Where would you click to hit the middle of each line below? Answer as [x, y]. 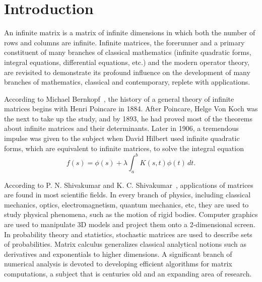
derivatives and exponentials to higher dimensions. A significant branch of [118, 254]
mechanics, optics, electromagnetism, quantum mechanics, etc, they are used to [126, 204]
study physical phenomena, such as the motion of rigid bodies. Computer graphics [131, 214]
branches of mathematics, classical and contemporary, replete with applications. [127, 82]
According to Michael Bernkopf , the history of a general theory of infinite [119, 98]
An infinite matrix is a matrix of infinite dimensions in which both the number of [130, 32]
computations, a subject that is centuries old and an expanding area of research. [128, 273]
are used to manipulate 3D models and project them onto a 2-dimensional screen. [130, 224]
